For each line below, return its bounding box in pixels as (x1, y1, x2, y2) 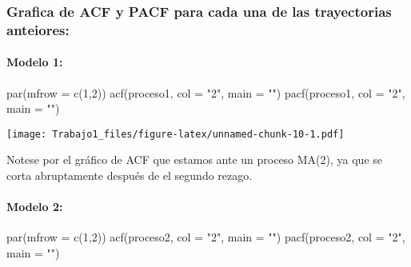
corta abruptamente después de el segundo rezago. (6, 167, 253, 183)
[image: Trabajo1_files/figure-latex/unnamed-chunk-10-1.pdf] (6, 128, 345, 140)
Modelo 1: (6, 54, 63, 70)
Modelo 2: (6, 198, 63, 215)
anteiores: (6, 19, 70, 39)
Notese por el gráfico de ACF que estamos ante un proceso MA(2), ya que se (6, 151, 383, 168)
